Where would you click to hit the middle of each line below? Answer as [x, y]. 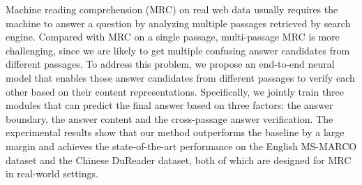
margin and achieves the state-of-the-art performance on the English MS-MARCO [181, 146]
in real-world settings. [52, 173]
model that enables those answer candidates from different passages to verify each [180, 77]
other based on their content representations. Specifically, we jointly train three [175, 91]
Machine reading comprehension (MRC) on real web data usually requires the [172, 9]
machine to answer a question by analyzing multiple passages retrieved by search [178, 23]
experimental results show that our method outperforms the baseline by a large [175, 132]
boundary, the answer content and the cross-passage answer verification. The [169, 118]
